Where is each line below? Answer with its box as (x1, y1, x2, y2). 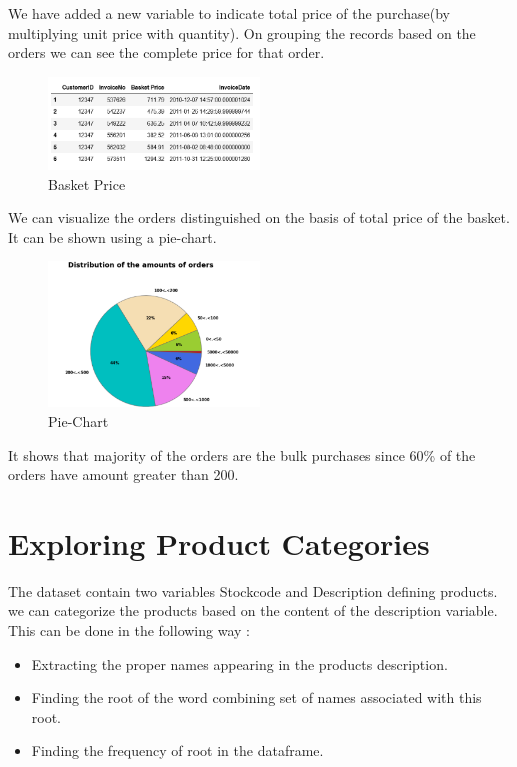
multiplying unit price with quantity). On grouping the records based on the (8, 22, 476, 43)
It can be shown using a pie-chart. (8, 226, 217, 247)
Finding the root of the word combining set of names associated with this (31, 687, 482, 708)
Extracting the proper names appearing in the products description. (31, 653, 448, 674)
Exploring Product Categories (8, 522, 430, 563)
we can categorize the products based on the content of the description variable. (8, 600, 498, 621)
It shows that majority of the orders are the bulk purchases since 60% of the (8, 444, 476, 465)
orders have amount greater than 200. (8, 464, 239, 485)
